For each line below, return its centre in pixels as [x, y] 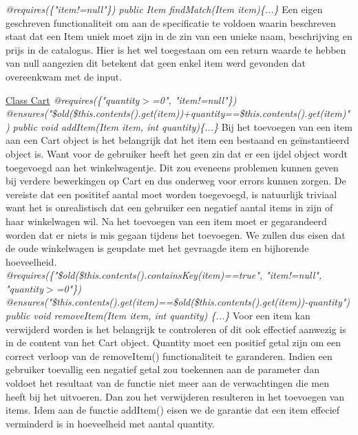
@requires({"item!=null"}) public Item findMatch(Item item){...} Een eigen [164, 9]
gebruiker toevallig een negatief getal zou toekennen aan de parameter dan [162, 369]
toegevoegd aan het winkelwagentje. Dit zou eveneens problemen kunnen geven [172, 167]
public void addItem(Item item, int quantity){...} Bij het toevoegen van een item [182, 126]
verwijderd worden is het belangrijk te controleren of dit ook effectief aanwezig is [176, 329]
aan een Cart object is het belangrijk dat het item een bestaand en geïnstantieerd [178, 140]
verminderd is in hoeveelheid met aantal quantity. [110, 423]
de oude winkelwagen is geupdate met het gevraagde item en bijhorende [157, 248]
